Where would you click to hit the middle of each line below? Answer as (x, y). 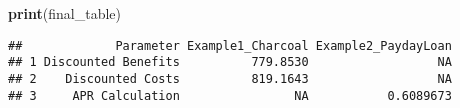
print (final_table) (65, 13)
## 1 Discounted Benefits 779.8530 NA (230, 62)
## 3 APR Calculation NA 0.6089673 (230, 95)
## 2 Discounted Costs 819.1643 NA (230, 78)
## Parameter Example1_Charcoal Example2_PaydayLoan (230, 45)
